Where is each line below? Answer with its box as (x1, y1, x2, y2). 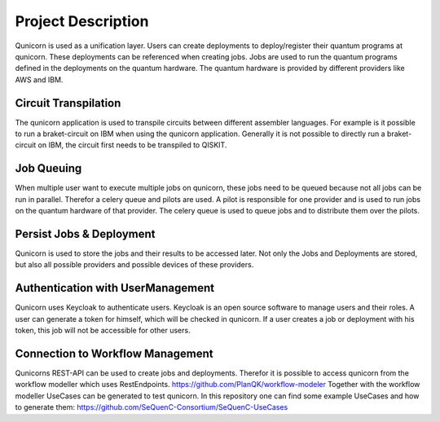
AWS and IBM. (15, 74, 64, 85)
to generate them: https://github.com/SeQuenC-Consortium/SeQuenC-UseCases (15, 402, 288, 412)
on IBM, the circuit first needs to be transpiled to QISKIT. (37, 140, 227, 150)
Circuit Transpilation (15, 96, 121, 110)
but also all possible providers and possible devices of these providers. (15, 260, 254, 270)
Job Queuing (15, 161, 82, 175)
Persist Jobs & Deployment (15, 226, 156, 240)
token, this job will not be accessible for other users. (15, 326, 191, 336)
